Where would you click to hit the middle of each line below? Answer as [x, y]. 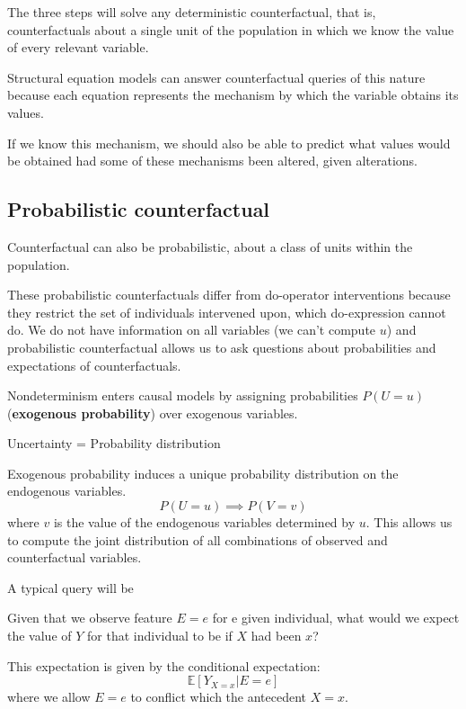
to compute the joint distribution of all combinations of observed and [198, 539]
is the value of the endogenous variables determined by [204, 522]
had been [276, 636]
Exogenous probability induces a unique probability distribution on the [203, 473]
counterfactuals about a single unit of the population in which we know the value [231, 29]
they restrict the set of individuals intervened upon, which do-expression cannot [227, 312]
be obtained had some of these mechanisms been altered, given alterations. [212, 161]
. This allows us [409, 522]
